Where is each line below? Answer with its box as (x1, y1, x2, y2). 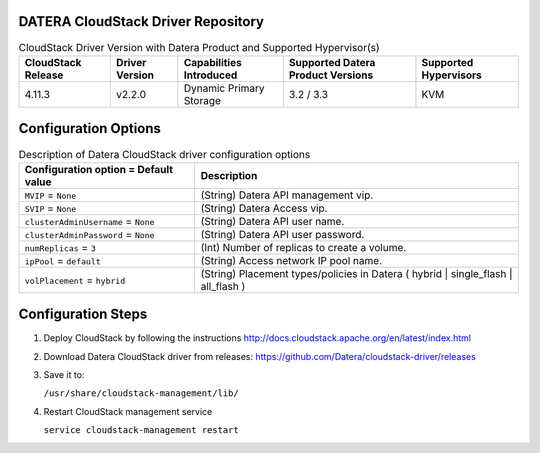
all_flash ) (200, 279, 246, 293)
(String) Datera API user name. (200, 214, 345, 228)
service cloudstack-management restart (43, 425, 239, 436)
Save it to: (43, 369, 85, 381)
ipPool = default (24, 253, 102, 267)
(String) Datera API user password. (200, 227, 365, 241)
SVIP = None (24, 201, 77, 215)
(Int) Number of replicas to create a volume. (200, 240, 407, 254)
